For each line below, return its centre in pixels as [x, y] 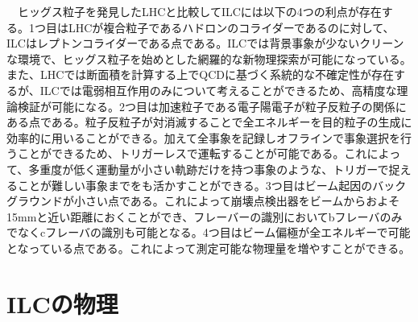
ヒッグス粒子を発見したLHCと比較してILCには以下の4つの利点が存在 [199, 11]
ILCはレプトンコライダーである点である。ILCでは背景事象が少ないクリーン [205, 43]
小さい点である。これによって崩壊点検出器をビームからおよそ [237, 201]
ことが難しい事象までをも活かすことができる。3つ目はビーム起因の [195, 185]
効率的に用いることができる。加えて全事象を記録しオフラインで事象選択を [204, 137]
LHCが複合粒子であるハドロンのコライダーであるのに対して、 [231, 27]
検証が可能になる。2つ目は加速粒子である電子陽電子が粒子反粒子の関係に [212, 106]
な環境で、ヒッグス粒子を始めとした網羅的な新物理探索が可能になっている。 [209, 58]
